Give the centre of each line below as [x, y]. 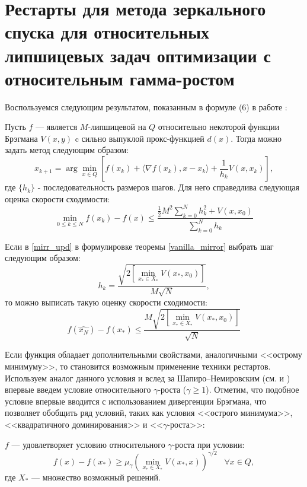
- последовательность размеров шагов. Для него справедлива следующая [168, 187]
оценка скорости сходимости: [57, 198]
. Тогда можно [256, 138]
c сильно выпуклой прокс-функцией [140, 138]
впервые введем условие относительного [78, 389]
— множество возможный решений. [96, 477]
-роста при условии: [208, 444]
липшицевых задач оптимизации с [138, 55]
